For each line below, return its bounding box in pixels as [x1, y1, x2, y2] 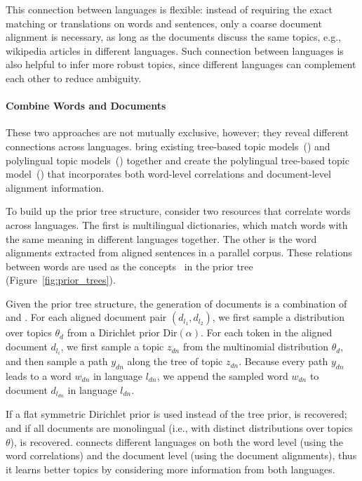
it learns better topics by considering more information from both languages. [6, 461, 335, 476]
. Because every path [239, 354, 328, 369]
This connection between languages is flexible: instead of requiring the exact [6, 2, 333, 16]
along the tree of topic [127, 354, 223, 369]
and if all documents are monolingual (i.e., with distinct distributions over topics [6, 421, 353, 435]
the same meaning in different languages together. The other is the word [6, 231, 317, 246]
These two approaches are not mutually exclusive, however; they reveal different [6, 125, 349, 140]
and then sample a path [6, 354, 108, 369]
